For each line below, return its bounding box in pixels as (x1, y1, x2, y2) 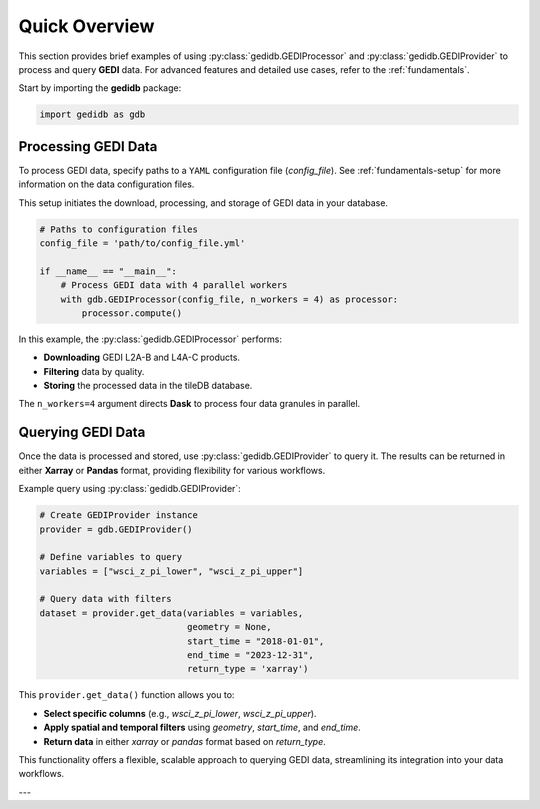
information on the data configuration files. (18, 178, 195, 190)
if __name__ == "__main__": (39, 265, 177, 277)
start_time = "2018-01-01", (186, 635, 325, 647)
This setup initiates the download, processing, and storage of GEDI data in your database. (18, 196, 389, 209)
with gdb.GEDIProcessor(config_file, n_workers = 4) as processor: (60, 293, 399, 305)
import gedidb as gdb (39, 109, 146, 120)
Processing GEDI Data (18, 138, 158, 155)
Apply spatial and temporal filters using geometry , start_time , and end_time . (43, 721, 362, 734)
